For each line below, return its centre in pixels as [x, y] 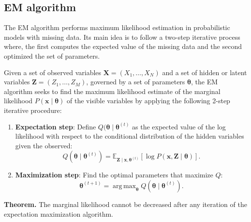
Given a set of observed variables [53, 72]
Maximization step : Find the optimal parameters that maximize [114, 175]
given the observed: [44, 145]
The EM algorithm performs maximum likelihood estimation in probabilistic [117, 27]
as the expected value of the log [179, 126]
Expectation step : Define [56, 126]
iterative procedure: [33, 110]
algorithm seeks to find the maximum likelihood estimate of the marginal [112, 91]
